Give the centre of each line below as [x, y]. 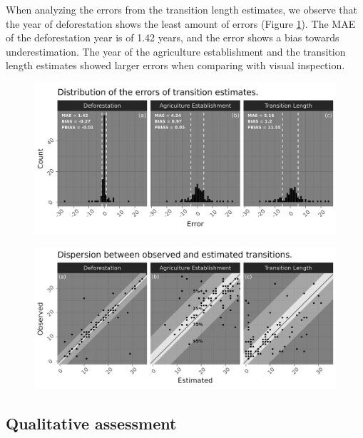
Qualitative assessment [91, 423]
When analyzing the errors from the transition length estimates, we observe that [181, 9]
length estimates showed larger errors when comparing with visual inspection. [175, 65]
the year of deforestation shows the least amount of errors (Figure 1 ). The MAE [181, 23]
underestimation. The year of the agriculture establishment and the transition [176, 51]
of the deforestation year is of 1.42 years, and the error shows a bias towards [173, 37]
